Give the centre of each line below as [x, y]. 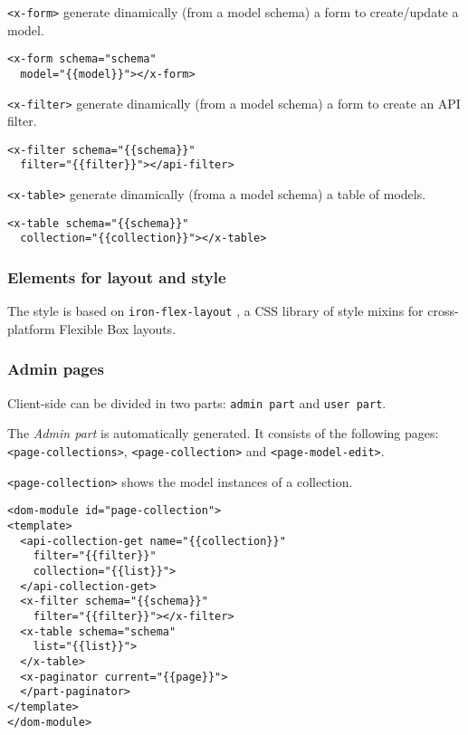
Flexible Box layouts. [118, 328]
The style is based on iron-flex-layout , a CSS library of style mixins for [215, 311]
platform [31, 328]
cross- [443, 311]
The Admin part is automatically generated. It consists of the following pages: [223, 433]
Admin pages [56, 369]
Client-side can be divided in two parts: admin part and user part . [197, 402]
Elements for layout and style [117, 277]
